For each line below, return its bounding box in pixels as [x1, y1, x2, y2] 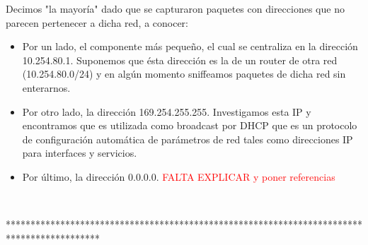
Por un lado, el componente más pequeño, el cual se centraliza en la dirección [22, 39, 358, 54]
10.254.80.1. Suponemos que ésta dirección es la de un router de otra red [22, 52, 338, 67]
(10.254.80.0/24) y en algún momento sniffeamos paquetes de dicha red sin [22, 66, 346, 81]
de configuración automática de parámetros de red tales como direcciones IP [22, 131, 353, 146]
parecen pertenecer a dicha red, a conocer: [6, 15, 189, 30]
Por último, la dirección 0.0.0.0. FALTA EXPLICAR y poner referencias [22, 169, 335, 184]
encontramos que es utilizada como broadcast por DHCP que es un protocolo [22, 118, 357, 133]
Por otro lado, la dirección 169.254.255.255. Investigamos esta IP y [22, 104, 311, 119]
